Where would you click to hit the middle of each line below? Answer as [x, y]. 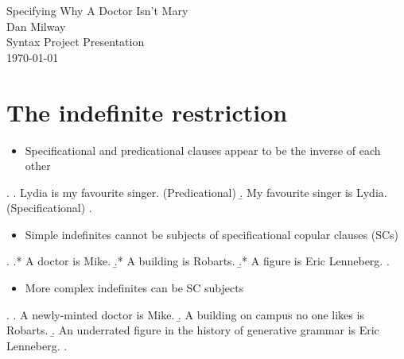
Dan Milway [36, 26]
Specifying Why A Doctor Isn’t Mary [97, 10]
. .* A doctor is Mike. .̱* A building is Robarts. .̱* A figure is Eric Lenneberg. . [198, 261]
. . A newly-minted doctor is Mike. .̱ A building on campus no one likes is [185, 314]
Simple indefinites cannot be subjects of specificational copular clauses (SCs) [212, 234]
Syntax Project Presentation [76, 42]
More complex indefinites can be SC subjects [134, 288]
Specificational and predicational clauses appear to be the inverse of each [203, 150]
